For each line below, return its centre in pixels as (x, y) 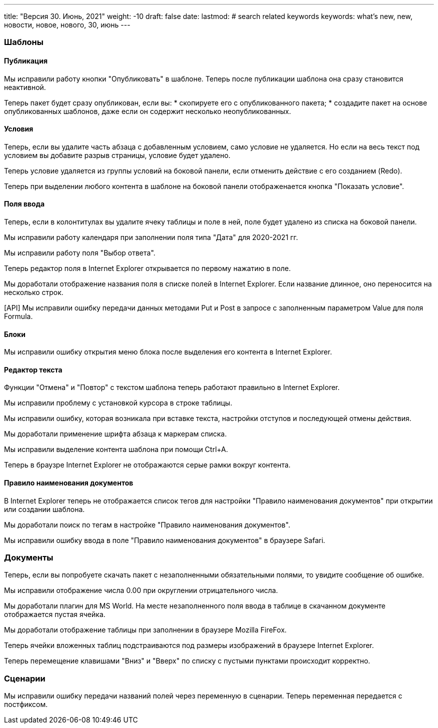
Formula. (18, 316)
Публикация (26, 60)
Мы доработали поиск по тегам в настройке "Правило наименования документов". (147, 524)
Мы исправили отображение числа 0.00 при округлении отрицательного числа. (141, 590)
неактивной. (25, 87)
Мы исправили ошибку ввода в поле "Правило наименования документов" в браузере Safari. (165, 540)
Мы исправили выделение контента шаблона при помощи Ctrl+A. (116, 449)
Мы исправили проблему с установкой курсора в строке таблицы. (118, 403)
